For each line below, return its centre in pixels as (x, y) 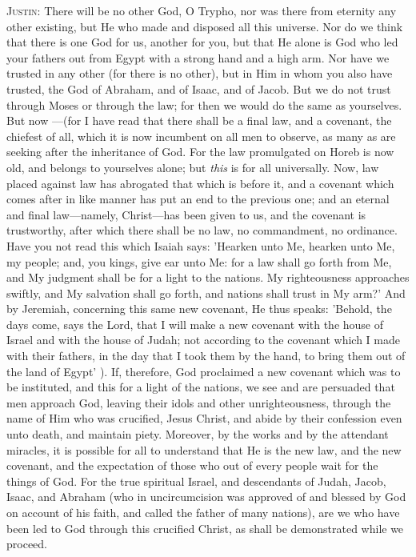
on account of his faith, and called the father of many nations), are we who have (203, 512)
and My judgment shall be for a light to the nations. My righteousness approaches (208, 277)
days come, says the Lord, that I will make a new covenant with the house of (195, 324)
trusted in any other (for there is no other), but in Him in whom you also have (200, 73)
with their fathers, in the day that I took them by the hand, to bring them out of (206, 356)
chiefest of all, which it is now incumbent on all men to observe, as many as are (201, 136)
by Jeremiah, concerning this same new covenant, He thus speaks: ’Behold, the (199, 309)
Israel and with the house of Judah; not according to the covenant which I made (203, 340)
